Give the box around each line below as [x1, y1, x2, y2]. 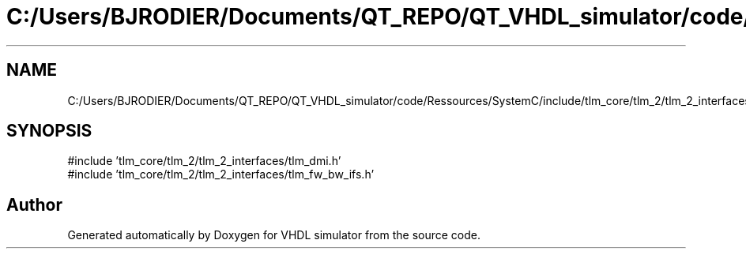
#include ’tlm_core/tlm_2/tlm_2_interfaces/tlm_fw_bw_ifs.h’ [67, 167, 375, 182]
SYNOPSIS [6, 121, 92, 141]
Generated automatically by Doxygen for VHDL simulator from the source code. [67, 228, 481, 242]
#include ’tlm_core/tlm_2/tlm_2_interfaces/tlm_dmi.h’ [67, 154, 341, 168]
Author [6, 194, 62, 215]
